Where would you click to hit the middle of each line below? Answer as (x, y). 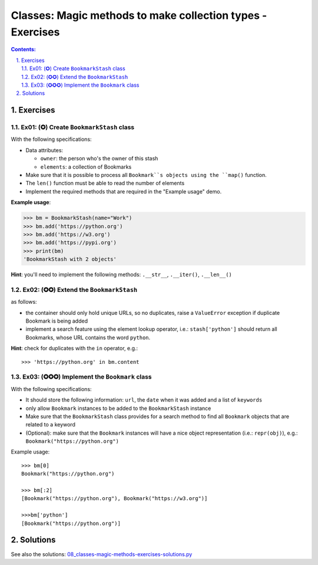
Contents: (24, 50)
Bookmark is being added (57, 321)
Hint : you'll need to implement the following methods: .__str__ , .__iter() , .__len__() (122, 275)
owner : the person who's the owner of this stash (99, 159)
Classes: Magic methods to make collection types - (139, 15)
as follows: (24, 302)
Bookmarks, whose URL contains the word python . (88, 337)
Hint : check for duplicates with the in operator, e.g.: (74, 349)
